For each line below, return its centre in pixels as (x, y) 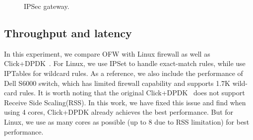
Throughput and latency (68, 33)
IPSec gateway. (47, 6)
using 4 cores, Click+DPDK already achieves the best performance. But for (119, 112)
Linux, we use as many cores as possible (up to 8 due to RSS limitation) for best (127, 121)
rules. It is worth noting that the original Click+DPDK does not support (132, 93)
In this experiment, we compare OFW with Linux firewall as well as (107, 53)
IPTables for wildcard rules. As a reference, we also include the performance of (124, 73)
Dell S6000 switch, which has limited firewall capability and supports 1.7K (117, 83)
